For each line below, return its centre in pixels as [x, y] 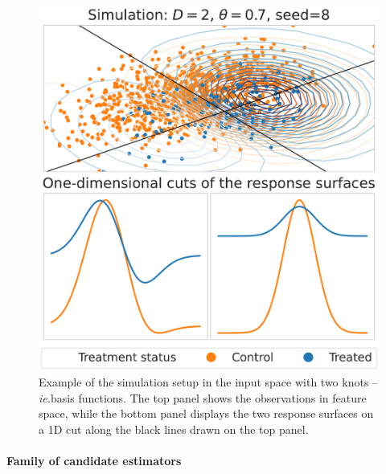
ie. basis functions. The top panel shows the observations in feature [203, 397]
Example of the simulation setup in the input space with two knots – [209, 382]
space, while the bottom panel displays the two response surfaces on [206, 413]
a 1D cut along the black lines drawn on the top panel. [174, 429]
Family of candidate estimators [94, 461]
